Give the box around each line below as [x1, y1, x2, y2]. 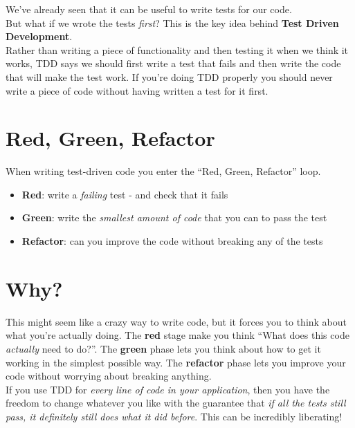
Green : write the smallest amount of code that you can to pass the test [21, 210, 327, 225]
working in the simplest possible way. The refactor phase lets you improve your [6, 355, 346, 369]
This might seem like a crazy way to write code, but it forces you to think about [6, 314, 347, 328]
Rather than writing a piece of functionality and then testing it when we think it [6, 42, 349, 57]
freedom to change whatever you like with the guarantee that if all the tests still [6, 396, 346, 410]
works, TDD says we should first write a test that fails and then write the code [6, 56, 341, 71]
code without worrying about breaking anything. [6, 369, 212, 383]
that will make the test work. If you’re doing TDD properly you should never [6, 69, 333, 84]
